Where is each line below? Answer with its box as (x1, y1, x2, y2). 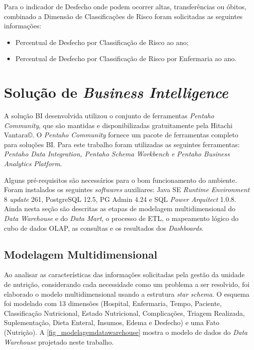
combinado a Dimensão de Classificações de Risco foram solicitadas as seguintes (4, 11, 243, 21)
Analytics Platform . (4, 158, 62, 169)
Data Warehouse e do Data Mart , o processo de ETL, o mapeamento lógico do (4, 213, 239, 223)
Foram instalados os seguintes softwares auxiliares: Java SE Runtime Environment (4, 184, 250, 195)
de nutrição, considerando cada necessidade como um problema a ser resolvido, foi (4, 279, 250, 289)
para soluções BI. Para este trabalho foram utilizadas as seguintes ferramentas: (4, 139, 240, 149)
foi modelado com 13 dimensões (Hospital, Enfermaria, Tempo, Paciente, (4, 298, 222, 308)
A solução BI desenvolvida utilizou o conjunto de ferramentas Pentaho (4, 110, 214, 121)
